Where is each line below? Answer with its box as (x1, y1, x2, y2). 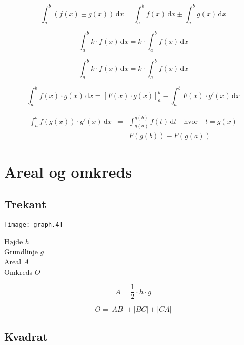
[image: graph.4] (4, 221, 63, 229)
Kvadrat (4, 328, 48, 344)
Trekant (4, 196, 47, 212)
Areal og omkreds (4, 161, 132, 182)
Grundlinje (4, 246, 38, 257)
